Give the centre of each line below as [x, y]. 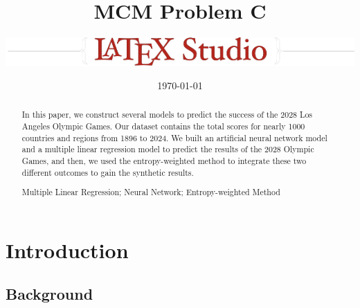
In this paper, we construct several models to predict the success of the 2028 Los [167, 115]
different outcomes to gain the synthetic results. [108, 172]
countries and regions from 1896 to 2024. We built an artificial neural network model [174, 137]
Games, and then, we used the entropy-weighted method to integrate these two [164, 160]
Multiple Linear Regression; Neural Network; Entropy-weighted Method [151, 192]
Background [49, 294]
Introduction [67, 250]
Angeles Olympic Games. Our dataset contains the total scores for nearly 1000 [163, 126]
